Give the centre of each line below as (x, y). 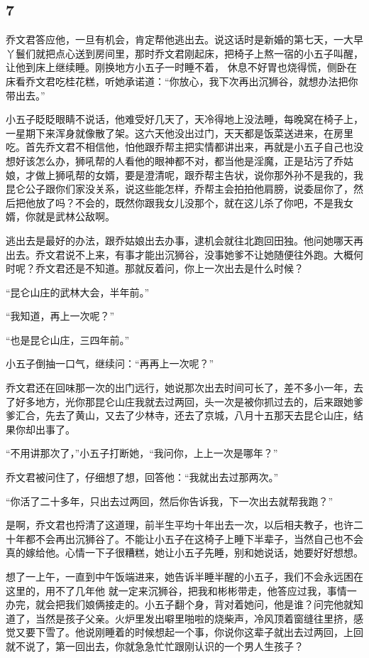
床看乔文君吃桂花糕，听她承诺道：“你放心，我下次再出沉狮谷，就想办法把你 (182, 81)
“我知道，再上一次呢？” (60, 316)
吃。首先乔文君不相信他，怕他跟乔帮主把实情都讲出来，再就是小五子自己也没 (184, 147)
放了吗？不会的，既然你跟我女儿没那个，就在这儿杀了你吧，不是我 (189, 202)
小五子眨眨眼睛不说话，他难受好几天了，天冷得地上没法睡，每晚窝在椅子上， (184, 119)
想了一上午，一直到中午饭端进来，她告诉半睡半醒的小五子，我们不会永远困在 (184, 577)
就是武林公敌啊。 (75, 216)
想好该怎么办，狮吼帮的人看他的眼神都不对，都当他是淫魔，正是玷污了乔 (175, 160)
